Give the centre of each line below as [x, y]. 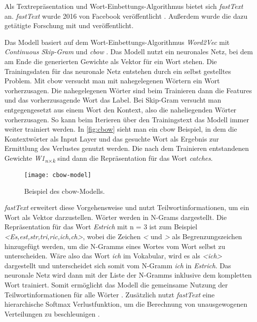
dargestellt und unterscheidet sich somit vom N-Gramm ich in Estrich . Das [118, 265]
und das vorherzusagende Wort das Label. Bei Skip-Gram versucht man [113, 100]
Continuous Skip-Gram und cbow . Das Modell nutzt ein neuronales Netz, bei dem [129, 52]
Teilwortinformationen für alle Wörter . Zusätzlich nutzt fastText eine [110, 294]
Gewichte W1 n [26, 158]
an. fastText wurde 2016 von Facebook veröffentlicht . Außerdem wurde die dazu [126, 16]
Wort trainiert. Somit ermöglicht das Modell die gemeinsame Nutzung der [116, 285]
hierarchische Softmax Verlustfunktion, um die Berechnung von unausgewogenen [126, 304]
